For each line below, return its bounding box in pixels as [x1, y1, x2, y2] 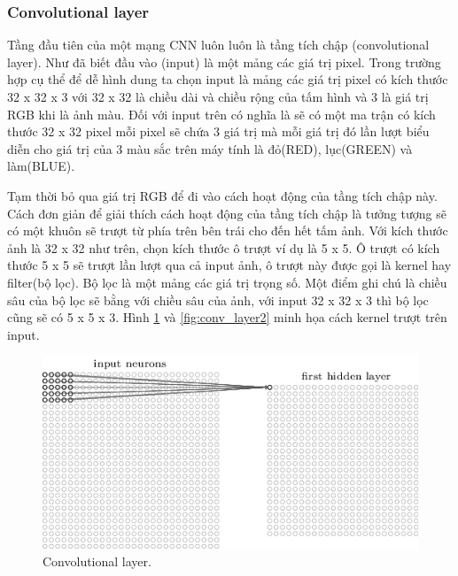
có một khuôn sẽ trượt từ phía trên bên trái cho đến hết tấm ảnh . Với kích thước [7, 221, 448, 240]
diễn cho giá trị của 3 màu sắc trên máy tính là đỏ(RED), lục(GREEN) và [7, 139, 413, 157]
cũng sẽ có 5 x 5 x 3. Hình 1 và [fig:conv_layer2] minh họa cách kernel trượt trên [7, 308, 447, 326]
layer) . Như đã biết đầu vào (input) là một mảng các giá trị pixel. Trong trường [7, 52, 441, 71]
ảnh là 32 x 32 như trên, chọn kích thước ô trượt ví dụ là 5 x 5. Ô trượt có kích [7, 238, 440, 257]
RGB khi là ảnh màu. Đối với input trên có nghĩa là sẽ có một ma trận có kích [7, 104, 436, 123]
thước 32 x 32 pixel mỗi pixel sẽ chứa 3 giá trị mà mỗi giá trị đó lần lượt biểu [7, 122, 430, 141]
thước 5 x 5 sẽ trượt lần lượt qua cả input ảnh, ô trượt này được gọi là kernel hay [7, 256, 452, 274]
